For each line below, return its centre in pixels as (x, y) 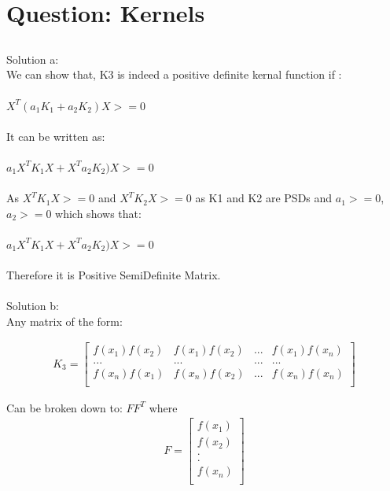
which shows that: (98, 213)
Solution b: (33, 306)
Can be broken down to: (64, 407)
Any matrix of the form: (64, 321)
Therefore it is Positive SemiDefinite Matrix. (114, 275)
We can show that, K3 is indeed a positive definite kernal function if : (174, 74)
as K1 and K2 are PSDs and (264, 198)
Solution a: (33, 59)
